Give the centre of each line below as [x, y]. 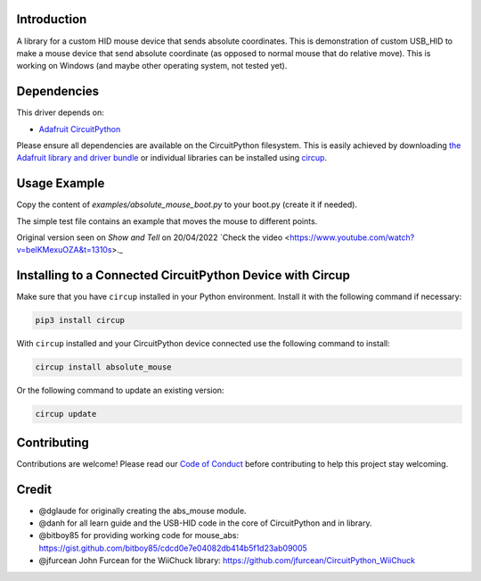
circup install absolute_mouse [104, 367]
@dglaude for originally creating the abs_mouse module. [143, 510]
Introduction [52, 19]
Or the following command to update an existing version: [120, 390]
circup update [66, 414]
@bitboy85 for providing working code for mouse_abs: [139, 535]
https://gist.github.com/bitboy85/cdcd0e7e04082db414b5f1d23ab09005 [173, 548]
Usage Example [61, 183]
